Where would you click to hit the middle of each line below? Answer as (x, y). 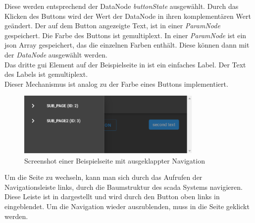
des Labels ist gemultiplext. (46, 74)
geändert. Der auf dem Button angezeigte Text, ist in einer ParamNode (112, 26)
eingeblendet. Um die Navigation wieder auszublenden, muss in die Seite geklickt (127, 206)
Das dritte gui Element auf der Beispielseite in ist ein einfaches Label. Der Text (125, 64)
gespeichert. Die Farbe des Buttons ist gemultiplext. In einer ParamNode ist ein (126, 35)
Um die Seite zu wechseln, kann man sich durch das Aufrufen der (103, 177)
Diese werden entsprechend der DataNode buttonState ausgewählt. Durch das (122, 6)
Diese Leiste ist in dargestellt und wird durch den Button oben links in (112, 196)
